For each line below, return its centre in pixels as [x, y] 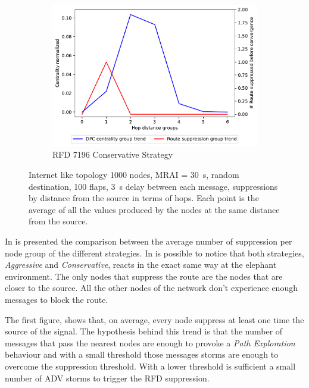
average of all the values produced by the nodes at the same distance [154, 209]
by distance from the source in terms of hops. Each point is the [144, 198]
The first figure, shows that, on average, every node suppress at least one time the [154, 319]
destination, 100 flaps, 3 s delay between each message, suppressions [153, 186]
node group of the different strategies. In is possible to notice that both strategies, [154, 253]
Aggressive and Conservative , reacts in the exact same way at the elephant [141, 265]
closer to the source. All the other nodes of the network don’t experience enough [151, 288]
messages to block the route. [57, 299]
